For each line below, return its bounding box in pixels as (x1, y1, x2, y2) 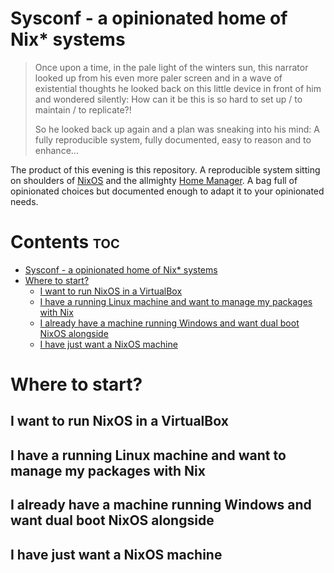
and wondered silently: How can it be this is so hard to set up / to (34, 93, 303, 105)
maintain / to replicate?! (34, 103, 132, 116)
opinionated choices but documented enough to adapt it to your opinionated (10, 185, 325, 197)
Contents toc (10, 231, 120, 254)
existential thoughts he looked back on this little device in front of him (34, 82, 322, 94)
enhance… (34, 144, 79, 156)
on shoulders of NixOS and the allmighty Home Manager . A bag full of (10, 174, 298, 186)
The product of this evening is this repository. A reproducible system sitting (10, 163, 321, 176)
